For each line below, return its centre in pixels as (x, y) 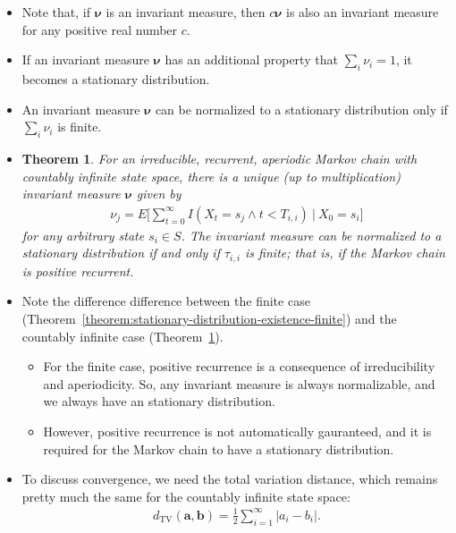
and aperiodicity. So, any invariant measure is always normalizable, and (239, 383)
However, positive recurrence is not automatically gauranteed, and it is (237, 431)
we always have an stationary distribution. (159, 401)
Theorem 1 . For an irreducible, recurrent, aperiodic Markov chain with (220, 158)
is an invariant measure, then (186, 12)
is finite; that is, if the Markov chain (345, 253)
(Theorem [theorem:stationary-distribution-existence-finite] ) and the (209, 319)
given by (159, 194)
